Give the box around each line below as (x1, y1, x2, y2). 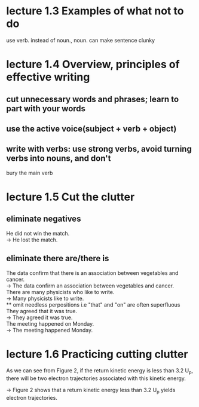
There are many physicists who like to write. (6, 288, 115, 295)
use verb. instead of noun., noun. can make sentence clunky (6, 36, 155, 44)
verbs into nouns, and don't (6, 154, 111, 164)
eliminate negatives (6, 214, 81, 224)
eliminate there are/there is (6, 253, 109, 264)
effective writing (6, 71, 90, 84)
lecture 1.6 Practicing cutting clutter (6, 347, 188, 361)
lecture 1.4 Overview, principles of (6, 58, 180, 71)
